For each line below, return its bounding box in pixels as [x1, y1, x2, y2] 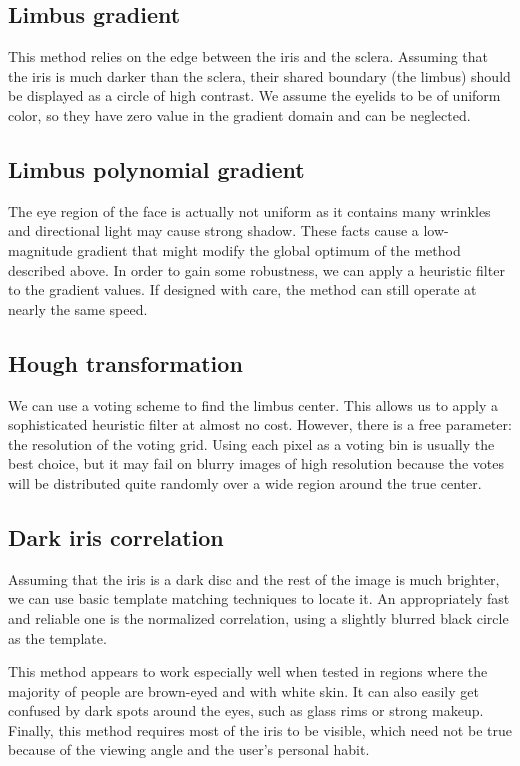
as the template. [8, 627, 107, 648]
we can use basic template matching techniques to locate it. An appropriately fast [8, 588, 510, 609]
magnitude [8, 239, 73, 260]
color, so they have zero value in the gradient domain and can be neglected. [8, 104, 471, 125]
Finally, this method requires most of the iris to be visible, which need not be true [8, 719, 512, 740]
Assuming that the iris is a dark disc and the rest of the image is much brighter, [8, 568, 500, 589]
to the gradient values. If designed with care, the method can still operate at [8, 279, 477, 300]
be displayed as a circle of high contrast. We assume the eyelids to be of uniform [8, 85, 501, 106]
